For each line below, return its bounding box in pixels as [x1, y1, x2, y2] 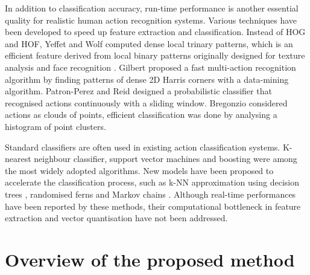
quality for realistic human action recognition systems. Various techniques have [5, 13, 297, 26]
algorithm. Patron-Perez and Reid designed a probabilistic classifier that [5, 85, 272, 97]
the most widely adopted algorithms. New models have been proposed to [5, 164, 274, 176]
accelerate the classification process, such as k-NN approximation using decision [5, 176, 299, 189]
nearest [5, 152, 31, 165]
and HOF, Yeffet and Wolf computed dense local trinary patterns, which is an [5, 37, 293, 50]
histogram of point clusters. [5, 120, 106, 132]
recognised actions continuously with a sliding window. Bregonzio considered [5, 96, 288, 109]
